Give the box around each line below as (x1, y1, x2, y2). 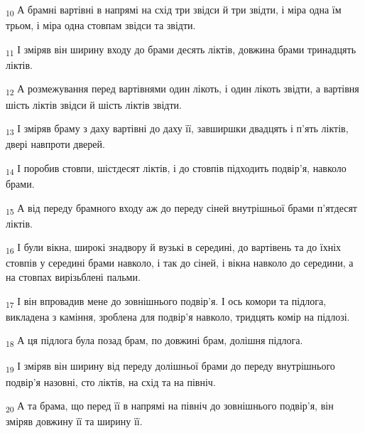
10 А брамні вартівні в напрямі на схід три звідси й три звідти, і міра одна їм (6, 2, 342, 18)
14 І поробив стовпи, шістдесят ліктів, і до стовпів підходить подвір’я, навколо (6, 160, 347, 177)
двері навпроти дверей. (6, 137, 105, 151)
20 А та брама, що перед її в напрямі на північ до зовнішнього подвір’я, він (6, 398, 334, 415)
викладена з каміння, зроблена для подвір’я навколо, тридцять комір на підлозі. (6, 309, 350, 324)
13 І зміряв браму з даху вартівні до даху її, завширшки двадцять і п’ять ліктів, (6, 121, 349, 137)
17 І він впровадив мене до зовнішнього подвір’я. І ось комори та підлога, (6, 293, 327, 310)
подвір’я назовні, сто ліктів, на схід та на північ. (6, 374, 216, 389)
